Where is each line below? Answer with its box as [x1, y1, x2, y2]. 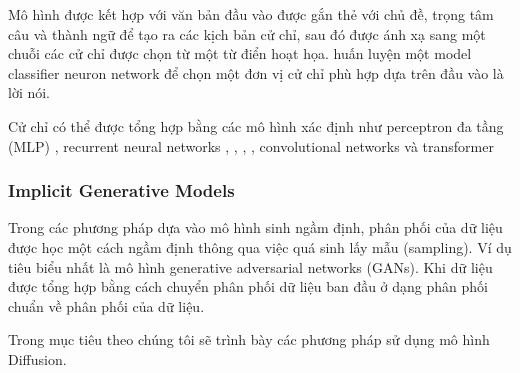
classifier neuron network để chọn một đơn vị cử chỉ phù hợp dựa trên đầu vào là [8, 62, 504, 83]
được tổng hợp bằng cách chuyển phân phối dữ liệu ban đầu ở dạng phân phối [8, 276, 488, 297]
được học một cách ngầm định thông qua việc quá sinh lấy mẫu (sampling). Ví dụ [8, 236, 512, 257]
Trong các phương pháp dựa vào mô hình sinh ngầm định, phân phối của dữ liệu [8, 217, 503, 238]
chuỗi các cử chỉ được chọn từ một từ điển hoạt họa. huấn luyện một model [8, 43, 472, 64]
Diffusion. [8, 348, 67, 369]
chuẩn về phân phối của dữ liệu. [8, 295, 205, 316]
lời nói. [8, 82, 51, 103]
